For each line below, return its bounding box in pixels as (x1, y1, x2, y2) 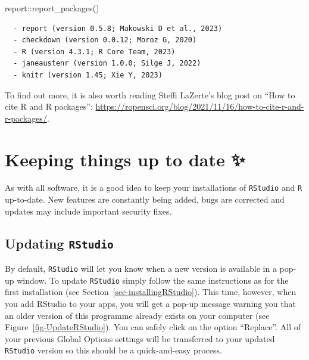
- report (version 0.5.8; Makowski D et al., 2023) (13, 24, 223, 33)
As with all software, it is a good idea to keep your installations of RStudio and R (5, 181, 302, 194)
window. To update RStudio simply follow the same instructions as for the (17, 274, 289, 286)
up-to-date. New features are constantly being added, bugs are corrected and (5, 193, 285, 206)
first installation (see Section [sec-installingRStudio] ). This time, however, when (5, 285, 296, 298)
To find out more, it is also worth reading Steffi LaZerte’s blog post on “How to (5, 88, 295, 101)
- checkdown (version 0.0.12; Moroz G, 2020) (13, 36, 197, 45)
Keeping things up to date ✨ (5, 147, 245, 171)
